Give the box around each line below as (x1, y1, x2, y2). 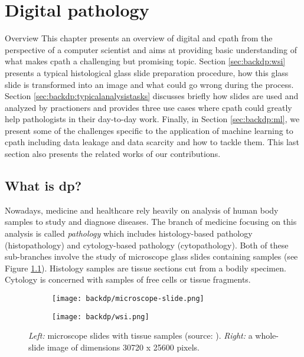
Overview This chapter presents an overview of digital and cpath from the (5, 32, 273, 44)
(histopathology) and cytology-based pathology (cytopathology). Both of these (5, 238, 289, 251)
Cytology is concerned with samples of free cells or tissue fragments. (5, 273, 251, 286)
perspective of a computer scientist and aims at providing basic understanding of (5, 43, 297, 55)
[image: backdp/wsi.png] (52, 312, 149, 321)
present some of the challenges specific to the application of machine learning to (5, 124, 293, 136)
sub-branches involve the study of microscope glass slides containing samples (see (5, 250, 298, 263)
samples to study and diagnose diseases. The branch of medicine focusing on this (5, 215, 297, 228)
